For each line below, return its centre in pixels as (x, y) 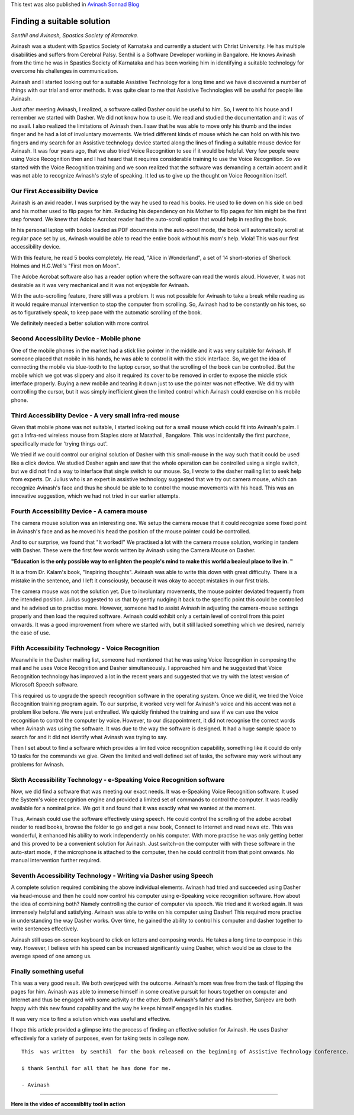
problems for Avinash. (38, 764)
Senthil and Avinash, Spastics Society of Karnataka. (75, 35)
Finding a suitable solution (61, 21)
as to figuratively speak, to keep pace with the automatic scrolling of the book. (107, 312)
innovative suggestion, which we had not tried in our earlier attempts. (95, 496)
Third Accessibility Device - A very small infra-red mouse (95, 415)
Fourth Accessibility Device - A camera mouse (79, 511)
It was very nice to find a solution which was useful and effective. (91, 1019)
